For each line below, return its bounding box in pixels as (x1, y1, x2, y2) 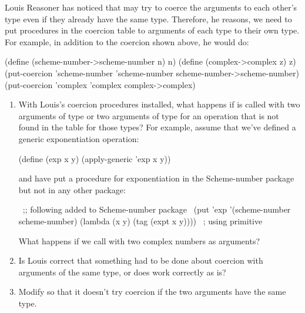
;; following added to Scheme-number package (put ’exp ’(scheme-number (22, 203, 291, 216)
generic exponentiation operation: (18, 132, 139, 144)
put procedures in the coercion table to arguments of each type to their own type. (5, 24, 300, 36)
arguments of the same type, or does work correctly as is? (18, 265, 226, 278)
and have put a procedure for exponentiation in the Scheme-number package (18, 172, 294, 184)
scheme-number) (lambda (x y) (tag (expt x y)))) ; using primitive (18, 214, 263, 227)
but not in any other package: (18, 183, 126, 196)
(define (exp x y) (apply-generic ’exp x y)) (18, 152, 171, 164)
